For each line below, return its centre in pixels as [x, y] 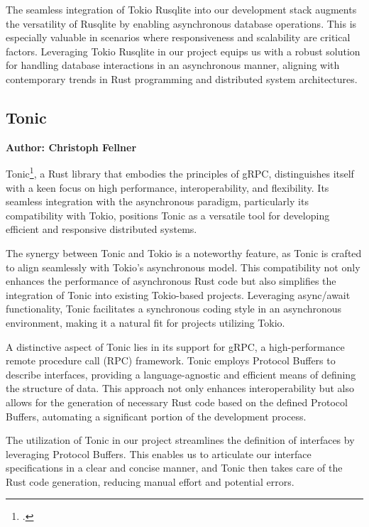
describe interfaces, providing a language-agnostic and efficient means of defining [181, 374]
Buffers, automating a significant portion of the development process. [156, 416]
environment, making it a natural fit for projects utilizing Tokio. [145, 322]
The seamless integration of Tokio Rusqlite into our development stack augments [181, 9]
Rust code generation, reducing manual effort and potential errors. [150, 481]
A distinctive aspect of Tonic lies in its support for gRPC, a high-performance [175, 346]
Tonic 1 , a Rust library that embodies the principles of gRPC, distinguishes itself [180, 173]
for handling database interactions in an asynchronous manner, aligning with [173, 65]
